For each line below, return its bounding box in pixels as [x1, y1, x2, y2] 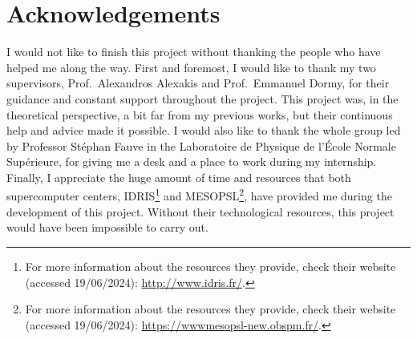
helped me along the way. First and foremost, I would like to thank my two [6, 59, 376, 75]
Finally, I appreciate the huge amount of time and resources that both [6, 168, 351, 185]
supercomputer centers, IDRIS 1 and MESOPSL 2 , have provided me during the [6, 185, 392, 204]
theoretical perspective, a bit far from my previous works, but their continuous [6, 106, 393, 123]
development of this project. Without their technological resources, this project [6, 203, 395, 220]
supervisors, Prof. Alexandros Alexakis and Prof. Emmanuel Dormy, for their [6, 75, 390, 91]
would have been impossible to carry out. [6, 219, 208, 236]
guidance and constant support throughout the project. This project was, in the [6, 90, 399, 107]
